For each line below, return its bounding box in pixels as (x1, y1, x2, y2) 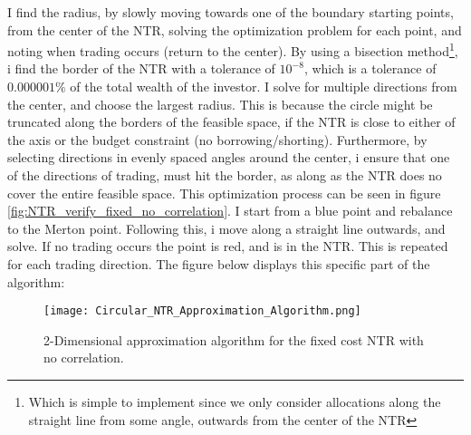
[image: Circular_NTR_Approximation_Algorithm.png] (43, 304, 361, 318)
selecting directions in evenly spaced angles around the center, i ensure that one (7, 148, 450, 167)
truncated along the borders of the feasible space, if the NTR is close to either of (7, 112, 456, 131)
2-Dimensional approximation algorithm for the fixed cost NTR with (43, 330, 424, 349)
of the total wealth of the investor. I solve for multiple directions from (70, 77, 457, 96)
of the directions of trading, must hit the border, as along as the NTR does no (7, 166, 442, 184)
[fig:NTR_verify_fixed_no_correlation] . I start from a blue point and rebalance (7, 201, 453, 220)
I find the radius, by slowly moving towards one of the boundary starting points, (7, 3, 454, 21)
